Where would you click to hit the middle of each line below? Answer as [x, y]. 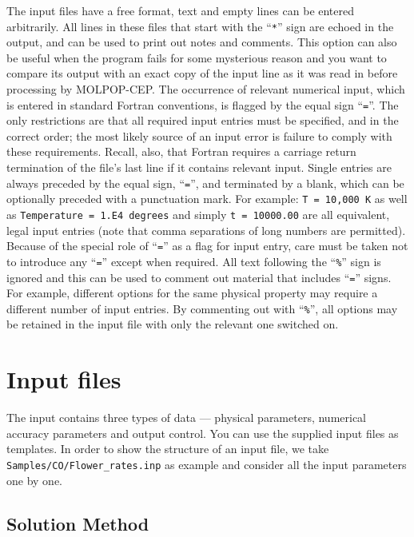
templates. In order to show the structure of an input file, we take [168, 449]
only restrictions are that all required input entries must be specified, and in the [203, 120]
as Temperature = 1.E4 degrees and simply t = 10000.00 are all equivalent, [198, 214]
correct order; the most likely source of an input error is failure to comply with [199, 135]
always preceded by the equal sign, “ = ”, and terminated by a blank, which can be [205, 183]
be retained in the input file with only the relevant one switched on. [173, 324]
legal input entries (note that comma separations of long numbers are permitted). [206, 230]
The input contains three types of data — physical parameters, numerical [187, 418]
